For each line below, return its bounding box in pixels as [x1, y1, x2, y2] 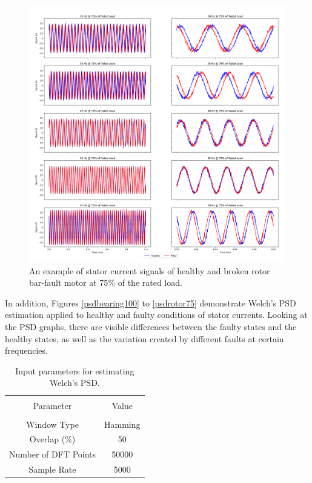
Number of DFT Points [9, 448, 96, 461]
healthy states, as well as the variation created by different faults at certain [5, 332, 284, 345]
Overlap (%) [29, 433, 76, 445]
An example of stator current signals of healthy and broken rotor [29, 264, 270, 277]
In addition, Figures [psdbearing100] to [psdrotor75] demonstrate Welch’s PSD [5, 296, 296, 309]
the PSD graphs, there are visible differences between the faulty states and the [5, 320, 297, 333]
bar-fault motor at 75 [29, 276, 108, 289]
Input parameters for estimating [15, 364, 134, 377]
